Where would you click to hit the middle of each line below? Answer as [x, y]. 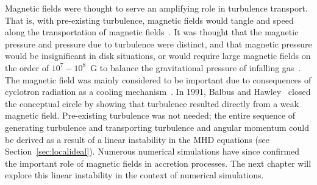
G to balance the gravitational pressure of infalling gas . [196, 67]
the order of [27, 67]
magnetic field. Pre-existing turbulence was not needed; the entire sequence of [150, 115]
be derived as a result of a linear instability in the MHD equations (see [137, 139]
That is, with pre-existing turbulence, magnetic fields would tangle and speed [149, 20]
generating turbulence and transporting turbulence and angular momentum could [157, 127]
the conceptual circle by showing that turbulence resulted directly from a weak [152, 103]
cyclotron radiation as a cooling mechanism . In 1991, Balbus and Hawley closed [158, 92]
